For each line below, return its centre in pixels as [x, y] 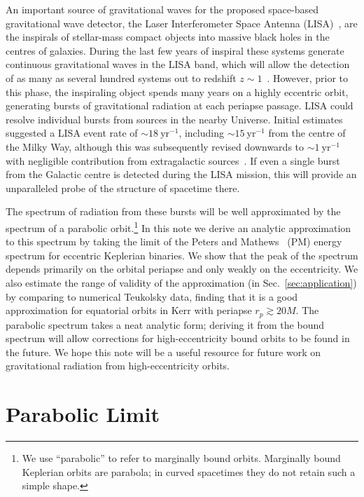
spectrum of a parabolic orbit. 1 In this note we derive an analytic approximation [178, 226]
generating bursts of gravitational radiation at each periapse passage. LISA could [180, 105]
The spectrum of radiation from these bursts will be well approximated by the [173, 211]
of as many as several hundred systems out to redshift [121, 77]
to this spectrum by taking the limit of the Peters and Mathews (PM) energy [174, 241]
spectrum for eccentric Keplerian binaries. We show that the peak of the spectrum [182, 255]
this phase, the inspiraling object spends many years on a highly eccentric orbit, [177, 91]
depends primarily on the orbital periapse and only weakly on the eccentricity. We [182, 269]
